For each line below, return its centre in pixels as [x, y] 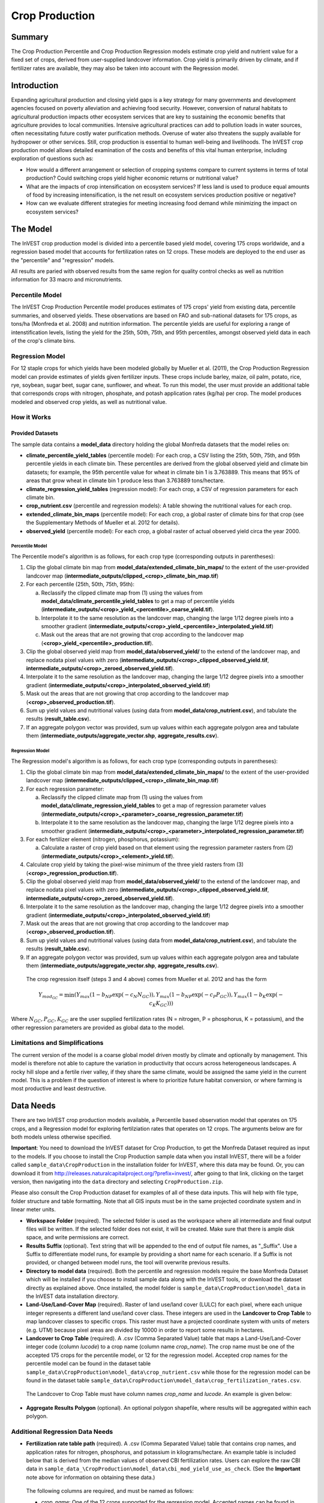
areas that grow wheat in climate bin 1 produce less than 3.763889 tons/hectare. [125, 480]
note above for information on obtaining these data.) [91, 1477]
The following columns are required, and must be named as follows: [110, 1491]
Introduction [35, 85]
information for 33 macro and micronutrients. [67, 280]
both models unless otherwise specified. [61, 1137]
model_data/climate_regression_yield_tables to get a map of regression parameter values [154, 806]
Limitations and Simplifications [57, 1043]
